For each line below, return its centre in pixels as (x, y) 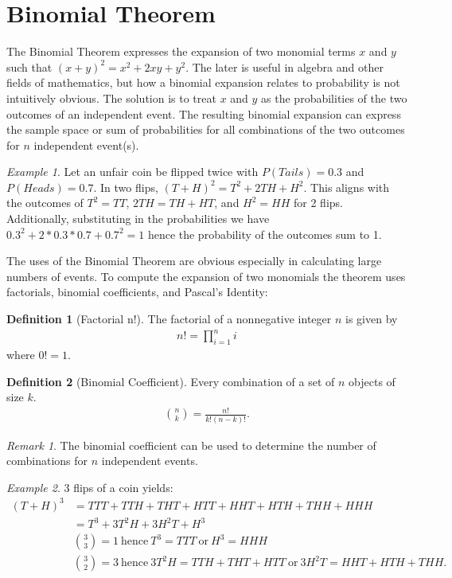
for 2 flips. (318, 203)
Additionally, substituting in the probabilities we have (138, 219)
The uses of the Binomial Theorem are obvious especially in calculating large (194, 261)
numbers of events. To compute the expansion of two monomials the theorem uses (206, 276)
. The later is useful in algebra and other (284, 66)
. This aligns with (347, 187)
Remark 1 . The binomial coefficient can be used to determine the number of (191, 445)
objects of (372, 381)
